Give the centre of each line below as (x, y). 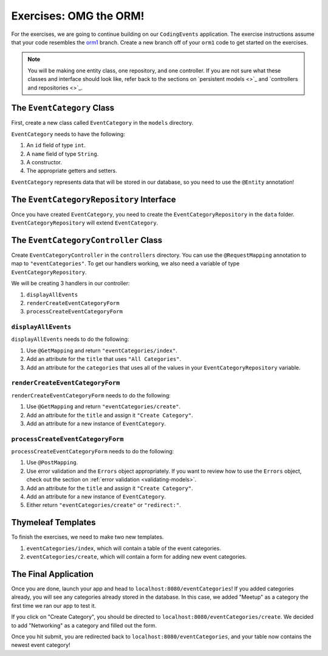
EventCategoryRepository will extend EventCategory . (85, 223)
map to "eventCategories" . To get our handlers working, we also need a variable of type (125, 263)
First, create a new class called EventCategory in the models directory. (102, 123)
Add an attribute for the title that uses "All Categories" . (104, 359)
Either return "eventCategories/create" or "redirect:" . (104, 505)
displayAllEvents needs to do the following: (70, 339)
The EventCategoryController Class (87, 240)
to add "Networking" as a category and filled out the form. (84, 625)
